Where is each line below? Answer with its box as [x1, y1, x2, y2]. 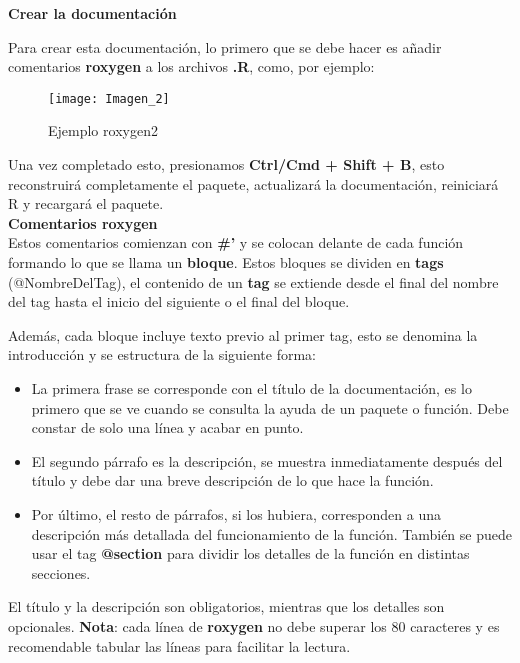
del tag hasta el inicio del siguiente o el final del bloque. [8, 291, 350, 312]
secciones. [31, 562, 91, 583]
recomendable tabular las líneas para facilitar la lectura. [8, 635, 351, 656]
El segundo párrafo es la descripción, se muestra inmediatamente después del [31, 450, 503, 471]
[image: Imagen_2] [48, 91, 170, 106]
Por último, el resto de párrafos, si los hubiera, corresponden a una [31, 503, 442, 524]
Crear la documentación [8, 3, 177, 23]
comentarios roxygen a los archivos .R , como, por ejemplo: [8, 56, 375, 77]
